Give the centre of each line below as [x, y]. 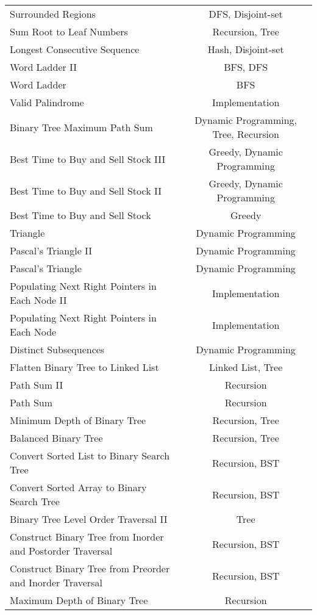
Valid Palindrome [47, 102]
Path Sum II [37, 385]
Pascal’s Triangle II [51, 250]
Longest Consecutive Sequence [75, 49]
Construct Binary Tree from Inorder [87, 537]
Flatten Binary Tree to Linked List [84, 367]
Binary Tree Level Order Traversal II [89, 519]
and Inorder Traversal [56, 582]
